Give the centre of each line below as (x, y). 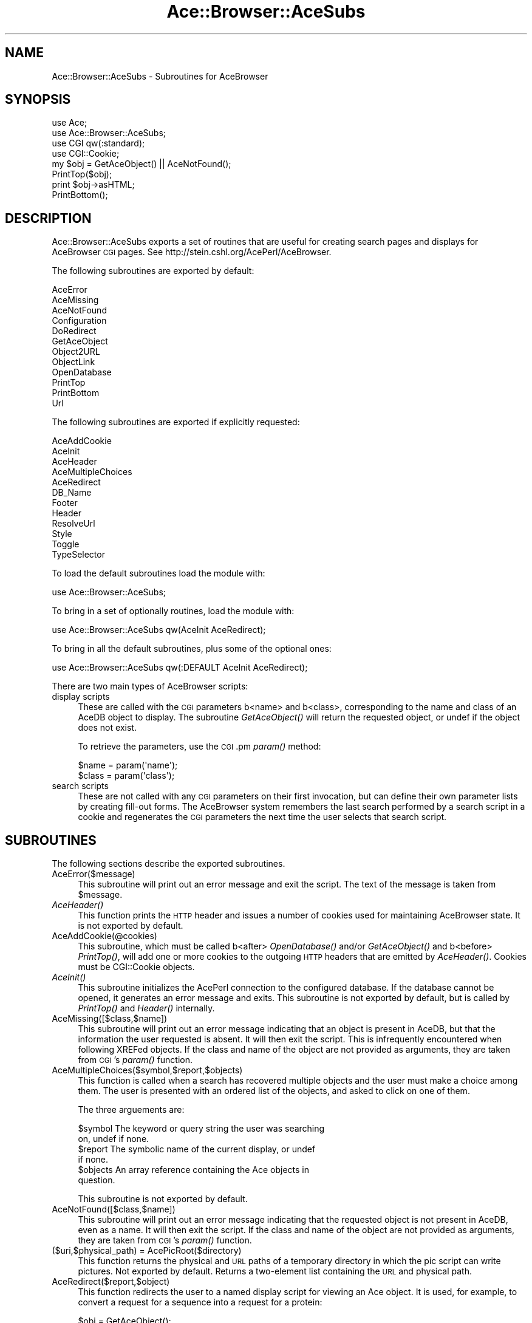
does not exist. (107, 728)
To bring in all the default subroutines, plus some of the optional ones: (192, 649)
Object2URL (76, 352)
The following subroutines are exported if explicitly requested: (176, 422)
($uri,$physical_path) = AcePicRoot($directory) (147, 1251)
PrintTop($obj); (82, 174)
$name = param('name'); (128, 765)
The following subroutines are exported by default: (153, 271)
